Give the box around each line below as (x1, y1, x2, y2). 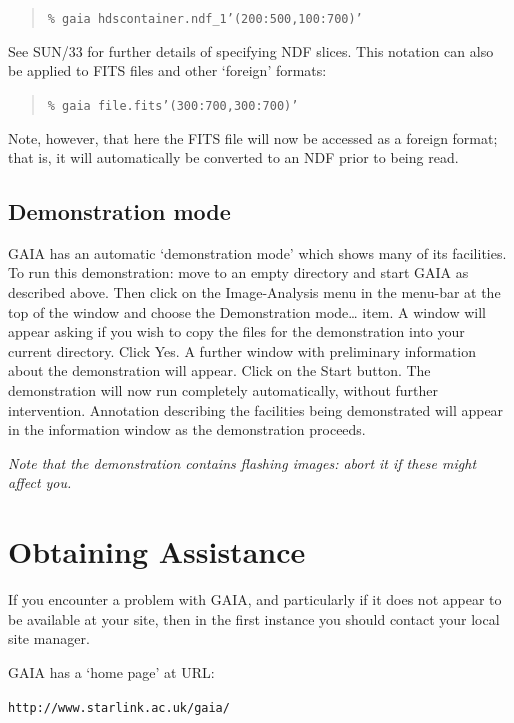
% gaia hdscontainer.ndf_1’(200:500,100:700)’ (47, 12, 363, 26)
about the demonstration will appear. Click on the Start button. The (8, 360, 431, 381)
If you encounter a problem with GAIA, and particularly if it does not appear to (8, 589, 502, 610)
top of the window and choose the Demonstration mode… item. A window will (8, 301, 486, 322)
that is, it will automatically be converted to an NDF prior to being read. (8, 147, 459, 168)
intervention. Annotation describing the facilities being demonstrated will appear (8, 399, 504, 420)
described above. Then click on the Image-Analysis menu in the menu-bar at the (8, 282, 501, 303)
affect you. (8, 472, 72, 493)
